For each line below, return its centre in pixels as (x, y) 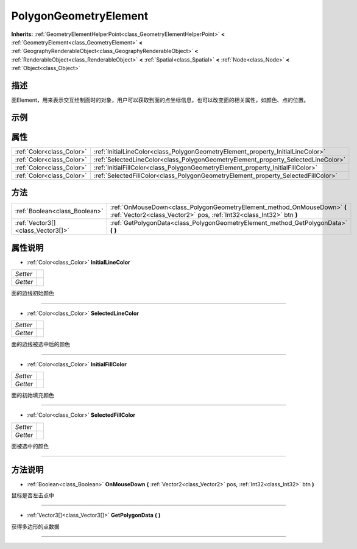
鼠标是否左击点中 (33, 495)
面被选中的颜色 (30, 446)
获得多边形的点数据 (35, 526)
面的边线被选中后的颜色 (41, 344)
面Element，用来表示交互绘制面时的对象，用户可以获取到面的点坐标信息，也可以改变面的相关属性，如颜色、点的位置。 (160, 100)
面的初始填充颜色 (33, 395)
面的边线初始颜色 (33, 293)
